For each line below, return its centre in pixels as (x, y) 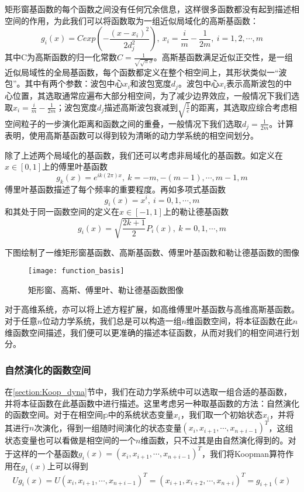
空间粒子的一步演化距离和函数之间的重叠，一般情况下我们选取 (123, 123)
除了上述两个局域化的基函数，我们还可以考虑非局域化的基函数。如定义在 (144, 155)
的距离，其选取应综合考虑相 (243, 107)
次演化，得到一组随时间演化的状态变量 (108, 427)
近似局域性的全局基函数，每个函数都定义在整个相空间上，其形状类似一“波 (146, 72)
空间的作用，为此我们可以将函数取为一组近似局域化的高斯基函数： (132, 20)
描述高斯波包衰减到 (141, 107)
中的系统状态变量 (141, 414)
